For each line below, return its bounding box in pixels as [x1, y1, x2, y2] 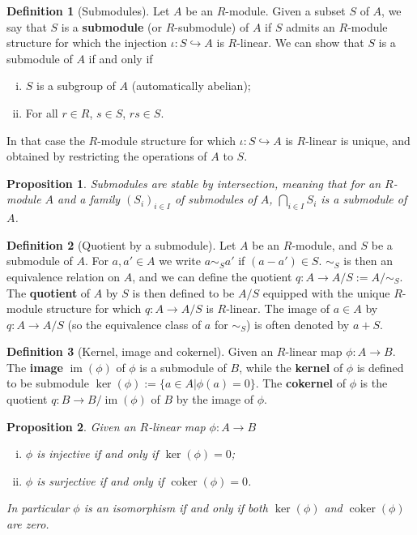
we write [159, 252, 202, 269]
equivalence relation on [6, 267, 121, 285]
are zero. [6, 516, 49, 533]
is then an [343, 252, 394, 269]
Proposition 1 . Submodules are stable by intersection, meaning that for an [6, 174, 381, 191]
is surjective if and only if [36, 472, 164, 489]
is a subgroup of [36, 77, 116, 94]
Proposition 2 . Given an [6, 417, 136, 434]
